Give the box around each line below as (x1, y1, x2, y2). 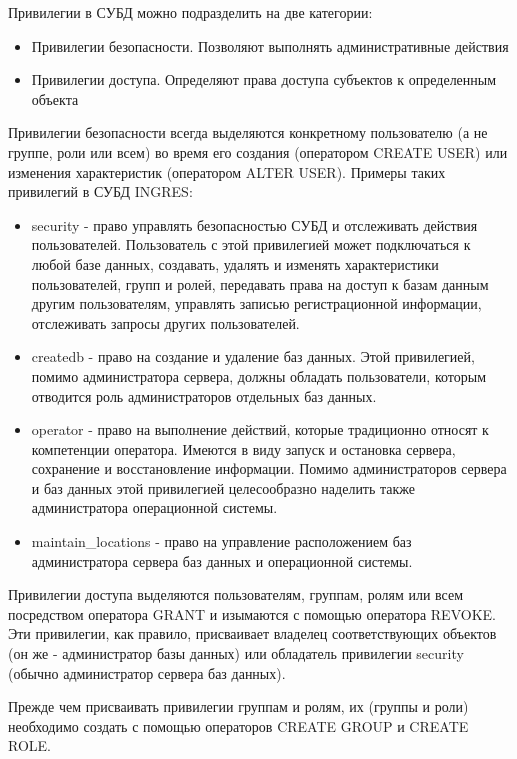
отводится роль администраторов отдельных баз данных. (31, 385, 377, 406)
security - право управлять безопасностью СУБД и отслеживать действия (31, 214, 478, 235)
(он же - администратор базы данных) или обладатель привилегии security (8, 643, 464, 664)
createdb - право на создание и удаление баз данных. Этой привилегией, (31, 346, 475, 367)
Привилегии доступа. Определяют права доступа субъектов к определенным (31, 69, 497, 90)
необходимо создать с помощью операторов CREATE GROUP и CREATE (8, 715, 469, 736)
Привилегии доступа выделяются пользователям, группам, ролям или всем (8, 584, 464, 605)
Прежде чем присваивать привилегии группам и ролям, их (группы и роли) (8, 696, 469, 717)
